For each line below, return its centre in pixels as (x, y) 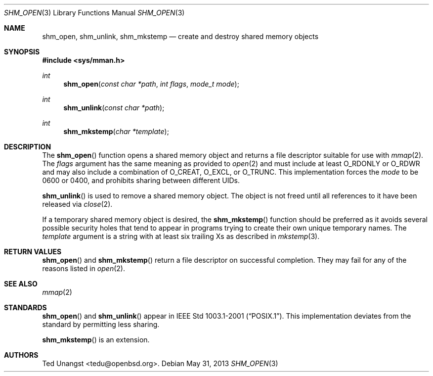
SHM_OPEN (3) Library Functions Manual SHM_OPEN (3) (94, 13)
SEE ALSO (21, 284)
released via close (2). (77, 204)
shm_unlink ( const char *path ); (114, 108)
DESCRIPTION (28, 147)
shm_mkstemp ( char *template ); (116, 131)
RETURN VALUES (33, 252)
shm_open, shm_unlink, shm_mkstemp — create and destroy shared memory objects (180, 36)
